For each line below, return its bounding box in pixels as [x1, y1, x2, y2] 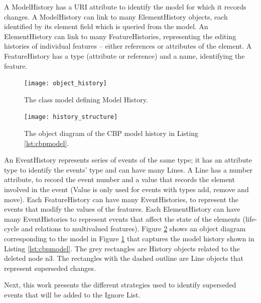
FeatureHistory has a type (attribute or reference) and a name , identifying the [4, 50, 245, 61]
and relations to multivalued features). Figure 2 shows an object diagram [21, 223, 246, 234]
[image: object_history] [24, 80, 107, 87]
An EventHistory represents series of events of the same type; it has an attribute [4, 155, 252, 165]
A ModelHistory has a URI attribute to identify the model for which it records [4, 2, 246, 12]
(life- [242, 213, 257, 224]
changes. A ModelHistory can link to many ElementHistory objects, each [4, 11, 228, 22]
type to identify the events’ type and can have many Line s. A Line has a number [4, 164, 252, 175]
